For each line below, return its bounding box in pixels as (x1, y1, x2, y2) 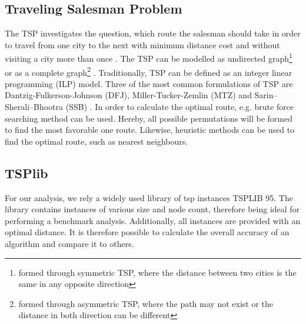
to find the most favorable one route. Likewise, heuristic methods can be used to (5, 123, 295, 136)
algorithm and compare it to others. (5, 238, 134, 250)
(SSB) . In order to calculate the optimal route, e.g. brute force (65, 101, 294, 113)
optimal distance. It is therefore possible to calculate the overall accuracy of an (5, 226, 290, 238)
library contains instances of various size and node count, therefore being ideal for (5, 203, 300, 215)
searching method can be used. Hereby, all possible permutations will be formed (5, 112, 292, 124)
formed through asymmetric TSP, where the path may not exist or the (18, 297, 274, 309)
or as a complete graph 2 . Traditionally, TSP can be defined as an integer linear (5, 64, 292, 78)
